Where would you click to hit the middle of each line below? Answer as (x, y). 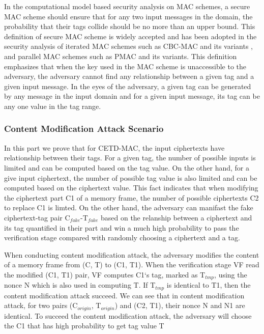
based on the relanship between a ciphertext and (176, 217)
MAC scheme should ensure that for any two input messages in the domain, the (128, 16)
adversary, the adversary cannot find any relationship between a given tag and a (129, 76)
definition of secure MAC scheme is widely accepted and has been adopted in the (130, 36)
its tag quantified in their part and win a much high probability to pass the (122, 227)
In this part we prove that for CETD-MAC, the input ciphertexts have (114, 147)
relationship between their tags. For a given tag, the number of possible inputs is (130, 158)
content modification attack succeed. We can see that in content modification (124, 295)
